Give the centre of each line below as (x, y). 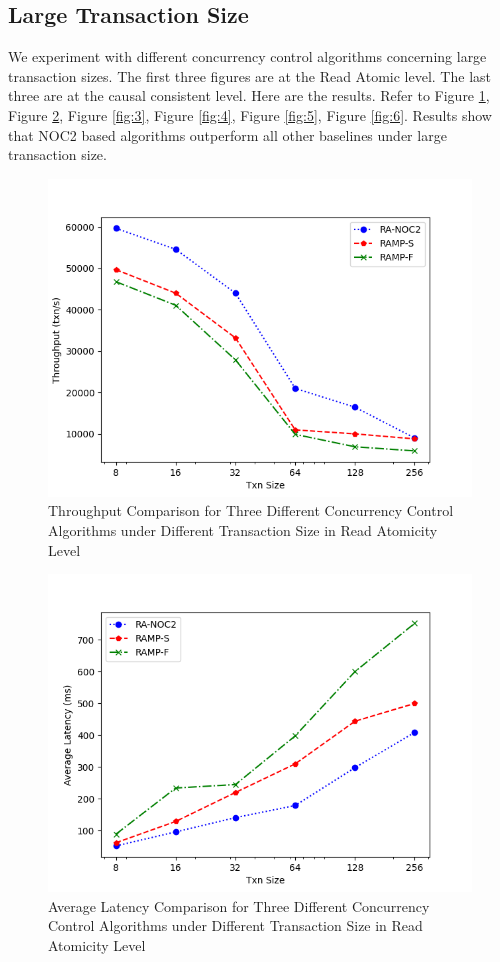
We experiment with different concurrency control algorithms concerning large (247, 56)
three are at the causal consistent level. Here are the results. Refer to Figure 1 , (249, 95)
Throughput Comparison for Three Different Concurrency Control (251, 510)
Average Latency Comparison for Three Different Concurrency (239, 905)
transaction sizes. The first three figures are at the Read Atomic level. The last (249, 75)
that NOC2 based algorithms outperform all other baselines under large (227, 134)
